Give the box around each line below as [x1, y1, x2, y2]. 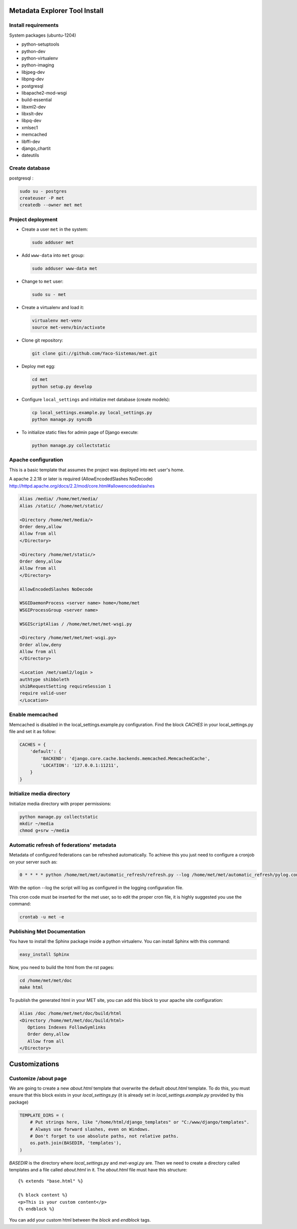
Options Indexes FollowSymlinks [27, 1025, 106, 1030]
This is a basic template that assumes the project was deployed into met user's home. [9, 467, 185, 473]
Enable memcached [9, 711, 58, 718]
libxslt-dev [21, 111, 43, 117]
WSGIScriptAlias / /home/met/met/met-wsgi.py [19, 621, 132, 627]
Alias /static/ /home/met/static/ [19, 503, 103, 508]
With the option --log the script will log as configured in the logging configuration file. [9, 885, 184, 891]
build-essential [21, 97, 52, 103]
